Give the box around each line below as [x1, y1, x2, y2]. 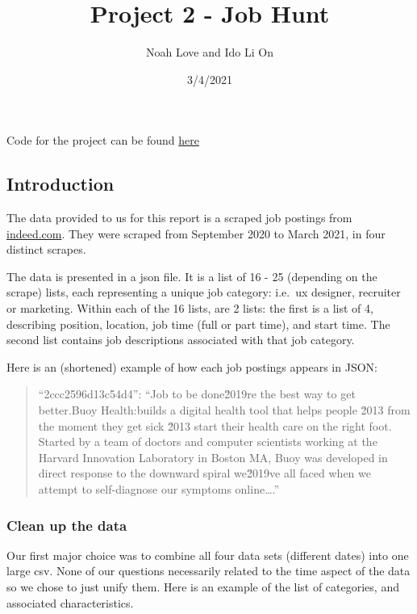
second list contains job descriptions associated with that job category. [6, 331, 355, 348]
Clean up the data [6, 515, 127, 535]
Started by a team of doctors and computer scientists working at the [38, 433, 377, 450]
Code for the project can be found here [6, 132, 199, 149]
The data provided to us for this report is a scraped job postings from [6, 209, 352, 226]
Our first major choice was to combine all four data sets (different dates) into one [6, 546, 409, 563]
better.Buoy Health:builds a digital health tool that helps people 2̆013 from [38, 402, 411, 418]
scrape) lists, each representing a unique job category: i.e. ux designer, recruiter [6, 284, 401, 301]
